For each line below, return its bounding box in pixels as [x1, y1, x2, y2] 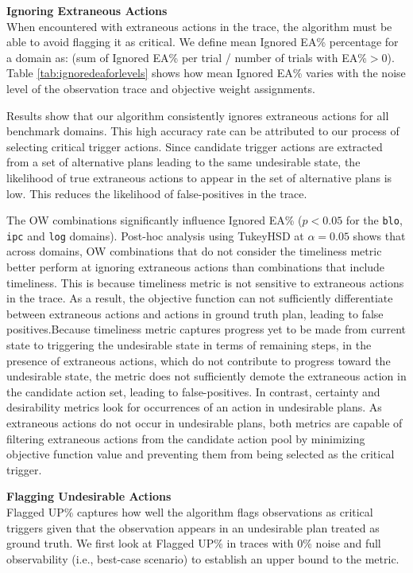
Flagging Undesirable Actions [6, 488, 172, 505]
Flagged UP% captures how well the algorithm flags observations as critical [6, 503, 373, 520]
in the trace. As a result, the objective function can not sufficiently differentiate [6, 290, 393, 306]
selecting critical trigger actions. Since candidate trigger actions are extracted [6, 138, 383, 154]
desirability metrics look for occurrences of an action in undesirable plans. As [6, 399, 382, 415]
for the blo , [345, 212, 403, 228]
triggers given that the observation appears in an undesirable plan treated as [6, 519, 380, 536]
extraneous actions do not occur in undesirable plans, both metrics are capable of [6, 414, 403, 431]
